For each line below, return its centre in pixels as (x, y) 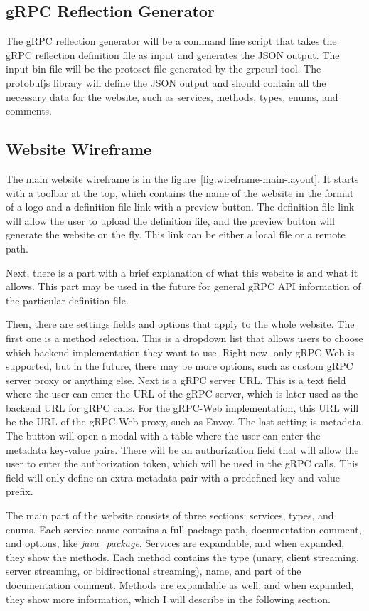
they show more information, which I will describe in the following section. (168, 599)
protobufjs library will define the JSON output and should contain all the (166, 82)
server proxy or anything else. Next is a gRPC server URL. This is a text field (176, 379)
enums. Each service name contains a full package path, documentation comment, (184, 529)
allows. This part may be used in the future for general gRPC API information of (183, 286)
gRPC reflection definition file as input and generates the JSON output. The (173, 54)
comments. (29, 111)
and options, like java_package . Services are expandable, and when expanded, (175, 543)
